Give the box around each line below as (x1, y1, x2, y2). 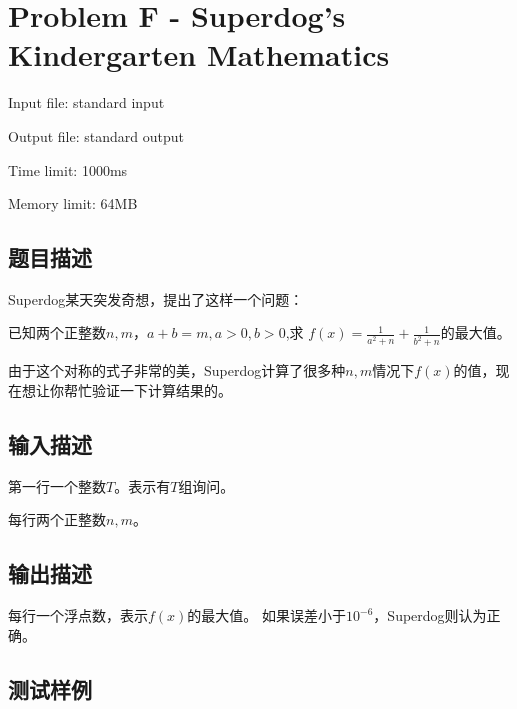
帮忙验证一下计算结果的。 (63, 379, 232, 400)
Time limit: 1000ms (8, 159, 128, 180)
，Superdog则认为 (373, 605, 487, 626)
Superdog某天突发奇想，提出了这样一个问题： (8, 288, 304, 309)
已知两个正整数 (8, 322, 106, 343)
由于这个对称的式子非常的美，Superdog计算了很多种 (8, 360, 346, 381)
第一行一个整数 (8, 475, 106, 496)
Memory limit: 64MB (8, 193, 138, 214)
